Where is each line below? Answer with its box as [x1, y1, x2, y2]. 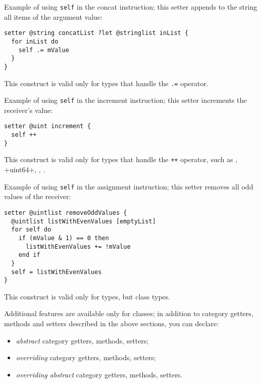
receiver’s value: [4, 104, 53, 115]
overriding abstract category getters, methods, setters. [16, 369, 183, 379]
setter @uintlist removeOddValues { [4, 209, 127, 216]
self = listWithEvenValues [11, 268, 102, 276]
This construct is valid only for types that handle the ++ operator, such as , [4, 154, 238, 165]
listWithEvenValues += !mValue [25, 243, 131, 250]
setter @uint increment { [4, 123, 91, 130]
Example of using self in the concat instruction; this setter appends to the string [4, 2, 257, 12]
